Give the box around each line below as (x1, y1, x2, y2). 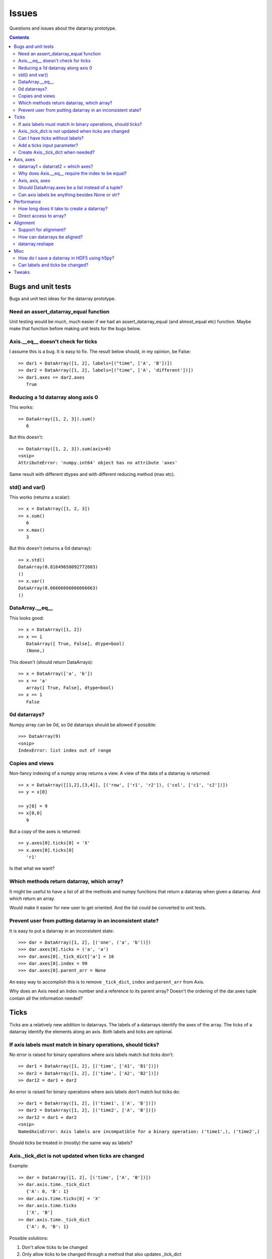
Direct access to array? (18, 213, 66, 219)
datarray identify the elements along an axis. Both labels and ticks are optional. (9, 1028, 173, 1034)
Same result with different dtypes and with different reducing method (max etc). (9, 471, 175, 477)
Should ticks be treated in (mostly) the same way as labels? (9, 1140, 133, 1146)
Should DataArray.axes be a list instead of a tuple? (18, 184, 123, 191)
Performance (14, 198, 41, 204)
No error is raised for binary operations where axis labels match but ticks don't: (9, 1052, 174, 1058)
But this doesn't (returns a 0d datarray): (9, 545, 92, 551)
